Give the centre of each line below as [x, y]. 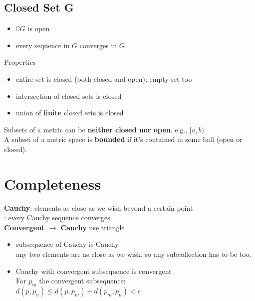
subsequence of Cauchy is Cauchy [67, 244]
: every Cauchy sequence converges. [58, 217]
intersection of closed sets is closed [69, 96]
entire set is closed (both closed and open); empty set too [104, 79]
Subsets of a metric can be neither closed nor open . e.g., [96, 129]
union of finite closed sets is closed [70, 113]
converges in [98, 45]
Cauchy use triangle [92, 227]
